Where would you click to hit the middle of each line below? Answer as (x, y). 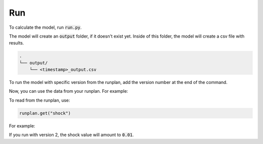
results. (17, 43)
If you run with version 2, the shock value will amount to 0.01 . (71, 135)
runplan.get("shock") (45, 113)
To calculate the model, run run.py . (45, 27)
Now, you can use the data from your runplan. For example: (69, 91)
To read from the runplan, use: (39, 100)
